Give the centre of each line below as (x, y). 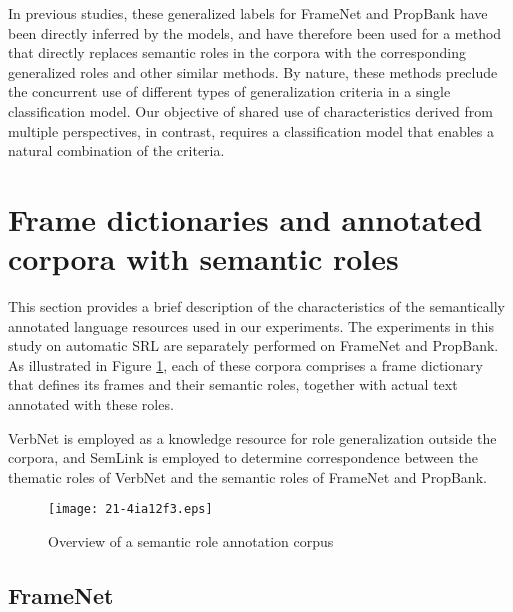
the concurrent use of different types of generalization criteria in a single (229, 91)
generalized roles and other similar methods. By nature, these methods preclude (253, 71)
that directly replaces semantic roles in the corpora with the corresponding (237, 52)
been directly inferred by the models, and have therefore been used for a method (255, 32)
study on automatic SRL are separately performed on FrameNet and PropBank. (253, 345)
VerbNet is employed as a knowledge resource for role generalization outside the (252, 437)
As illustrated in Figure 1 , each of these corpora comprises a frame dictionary (245, 364)
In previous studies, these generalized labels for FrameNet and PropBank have (248, 13)
